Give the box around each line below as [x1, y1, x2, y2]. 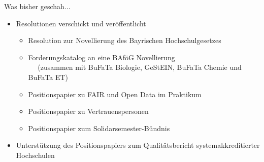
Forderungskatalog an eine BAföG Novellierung [28, 52, 175, 62]
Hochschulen [16, 149, 55, 160]
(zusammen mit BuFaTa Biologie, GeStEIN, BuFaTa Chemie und [38, 62, 242, 72]
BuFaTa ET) [28, 71, 68, 82]
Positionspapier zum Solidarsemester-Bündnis [28, 123, 170, 133]
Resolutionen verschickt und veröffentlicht [16, 18, 146, 28]
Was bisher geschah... [4, 1, 71, 11]
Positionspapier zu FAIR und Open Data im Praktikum [28, 89, 202, 99]
